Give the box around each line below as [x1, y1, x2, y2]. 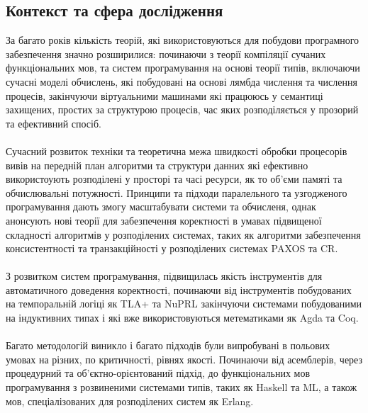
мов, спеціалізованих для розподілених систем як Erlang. [6, 393, 254, 408]
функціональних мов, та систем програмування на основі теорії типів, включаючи [6, 60, 360, 75]
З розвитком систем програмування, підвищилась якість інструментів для [6, 268, 323, 283]
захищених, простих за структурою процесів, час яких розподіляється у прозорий [6, 102, 359, 117]
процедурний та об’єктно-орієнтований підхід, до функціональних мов [6, 366, 311, 380]
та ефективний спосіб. [6, 115, 101, 130]
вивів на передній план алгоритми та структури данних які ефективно [6, 157, 308, 172]
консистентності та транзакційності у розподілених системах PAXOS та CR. [6, 241, 338, 256]
